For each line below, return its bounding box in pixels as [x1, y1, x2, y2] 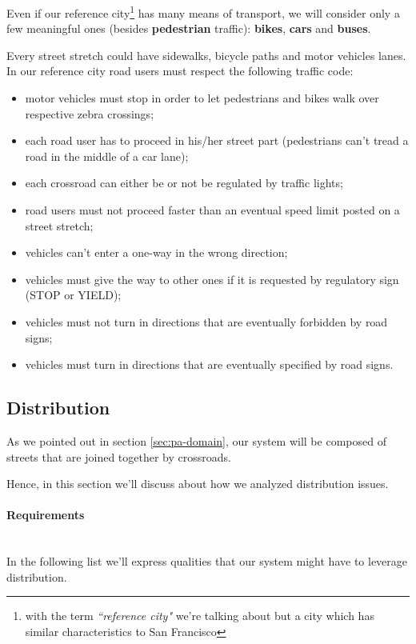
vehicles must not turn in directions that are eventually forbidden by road [25, 313, 388, 330]
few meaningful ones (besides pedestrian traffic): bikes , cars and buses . [6, 20, 371, 37]
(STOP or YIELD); [25, 286, 122, 303]
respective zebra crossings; [25, 105, 154, 122]
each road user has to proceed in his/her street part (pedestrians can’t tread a [25, 132, 409, 149]
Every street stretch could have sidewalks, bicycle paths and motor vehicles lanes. [6, 46, 406, 63]
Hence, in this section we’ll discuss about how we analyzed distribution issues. [6, 475, 389, 492]
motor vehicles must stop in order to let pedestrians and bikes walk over [25, 90, 379, 106]
